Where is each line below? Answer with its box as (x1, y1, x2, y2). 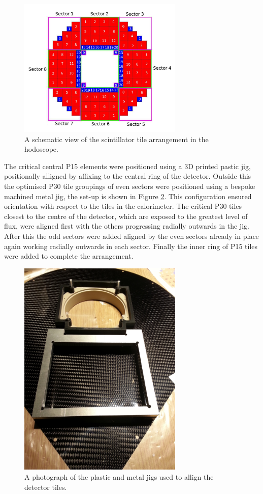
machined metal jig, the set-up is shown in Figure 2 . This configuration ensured (4, 190, 252, 201)
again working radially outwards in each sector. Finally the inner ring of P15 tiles (4, 240, 258, 251)
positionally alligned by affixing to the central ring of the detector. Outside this (4, 171, 251, 181)
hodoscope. (24, 144, 58, 154)
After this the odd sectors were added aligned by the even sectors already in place (4, 230, 259, 241)
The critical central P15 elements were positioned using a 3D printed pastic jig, (4, 160, 251, 171)
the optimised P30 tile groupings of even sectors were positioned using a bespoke (4, 180, 255, 191)
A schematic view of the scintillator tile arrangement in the (24, 133, 209, 144)
